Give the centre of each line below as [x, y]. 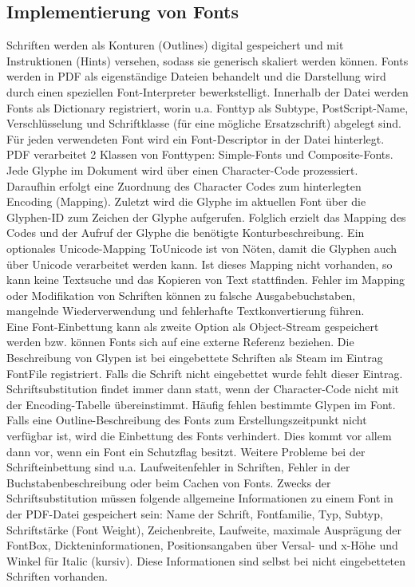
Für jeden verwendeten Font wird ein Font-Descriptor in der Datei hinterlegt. [196, 138]
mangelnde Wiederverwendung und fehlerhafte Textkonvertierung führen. [186, 311]
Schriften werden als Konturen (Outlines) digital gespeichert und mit [175, 45]
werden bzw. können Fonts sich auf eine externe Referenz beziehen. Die [180, 342]
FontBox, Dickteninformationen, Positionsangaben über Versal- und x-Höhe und [202, 545]
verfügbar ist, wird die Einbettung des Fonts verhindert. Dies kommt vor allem [199, 436]
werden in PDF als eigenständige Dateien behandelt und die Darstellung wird [196, 76]
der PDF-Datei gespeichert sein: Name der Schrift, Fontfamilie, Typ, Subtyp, [195, 514]
